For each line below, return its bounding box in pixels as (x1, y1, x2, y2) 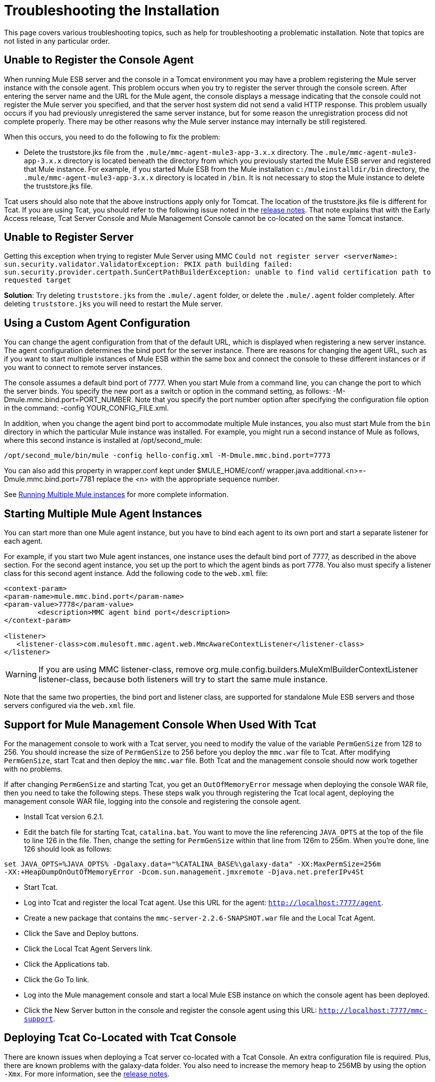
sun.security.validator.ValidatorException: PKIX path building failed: (4, 260, 293, 269)
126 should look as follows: (24, 844, 112, 853)
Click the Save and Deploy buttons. (24, 929, 139, 938)
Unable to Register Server (4, 231, 134, 244)
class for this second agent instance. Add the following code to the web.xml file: (4, 569, 268, 578)
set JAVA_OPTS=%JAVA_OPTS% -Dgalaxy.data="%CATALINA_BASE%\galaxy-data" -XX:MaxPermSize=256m (4, 860, 381, 868)
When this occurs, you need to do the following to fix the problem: (4, 132, 220, 141)
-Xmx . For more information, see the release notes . (4, 1069, 170, 1078)
